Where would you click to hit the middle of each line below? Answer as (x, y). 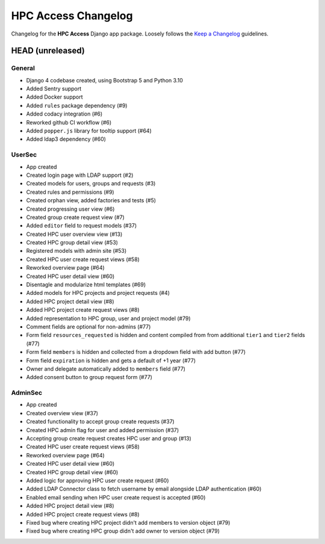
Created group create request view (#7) (75, 217)
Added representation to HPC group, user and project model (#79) (108, 318)
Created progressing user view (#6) (70, 209)
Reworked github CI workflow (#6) (69, 122)
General (23, 68)
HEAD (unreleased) (48, 51)
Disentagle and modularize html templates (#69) (86, 285)
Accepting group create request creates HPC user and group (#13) (109, 439)
